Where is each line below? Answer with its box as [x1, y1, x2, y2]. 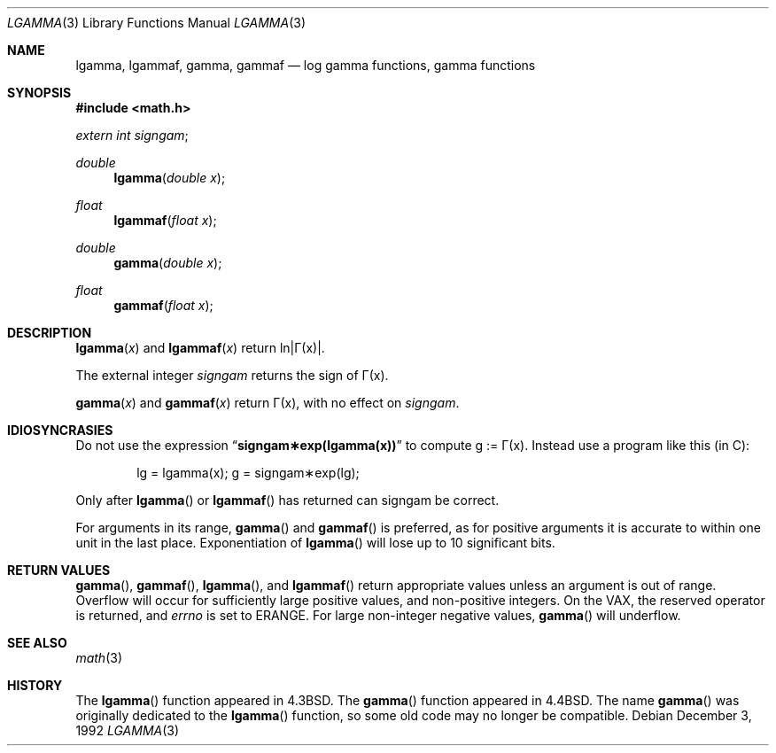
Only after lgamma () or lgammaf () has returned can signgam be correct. [75, 493, 500, 508]
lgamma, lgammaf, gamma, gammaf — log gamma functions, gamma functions [75, 58, 536, 73]
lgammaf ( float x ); [113, 213, 217, 228]
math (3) [75, 650, 122, 665]
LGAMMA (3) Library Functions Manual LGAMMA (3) [7, 15, 307, 30]
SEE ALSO [7, 635, 67, 650]
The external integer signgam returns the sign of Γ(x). [75, 368, 389, 383]
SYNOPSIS [7, 85, 72, 100]
